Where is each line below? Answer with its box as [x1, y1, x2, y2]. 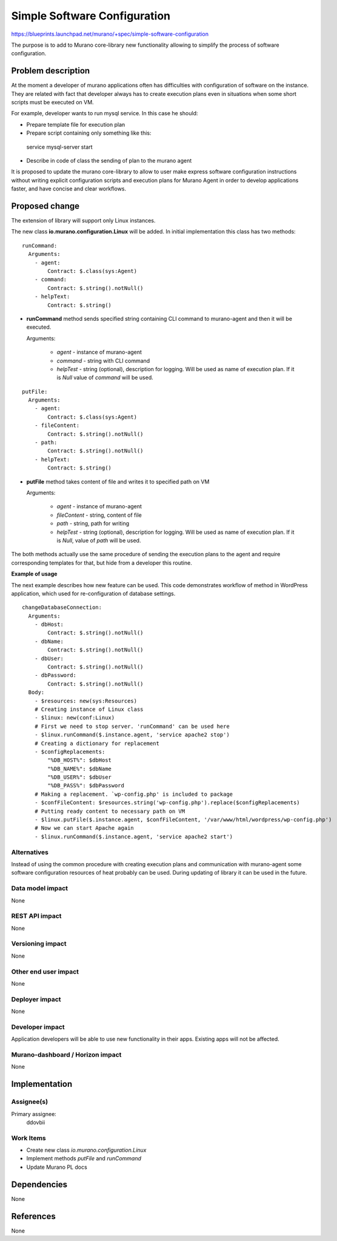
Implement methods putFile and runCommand [26, 1155, 142, 1162]
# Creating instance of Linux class [34, 705, 144, 713]
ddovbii [26, 1118, 45, 1126]
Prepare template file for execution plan [26, 121, 125, 128]
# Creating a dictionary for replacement [34, 740, 160, 747]
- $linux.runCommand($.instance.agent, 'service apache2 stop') [34, 731, 230, 738]
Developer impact [11, 1023, 65, 1031]
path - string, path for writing [56, 520, 130, 527]
